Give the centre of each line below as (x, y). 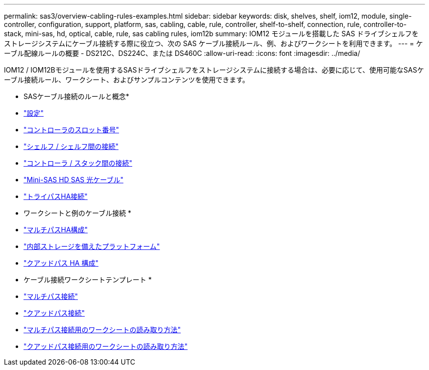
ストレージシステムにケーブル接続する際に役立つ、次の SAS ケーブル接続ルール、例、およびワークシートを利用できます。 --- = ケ (214, 43)
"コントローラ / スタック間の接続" (78, 163)
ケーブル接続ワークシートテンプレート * (88, 280)
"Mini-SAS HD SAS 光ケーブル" (73, 180)
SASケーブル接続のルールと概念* (76, 96)
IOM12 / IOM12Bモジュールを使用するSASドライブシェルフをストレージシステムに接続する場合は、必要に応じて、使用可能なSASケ (214, 70)
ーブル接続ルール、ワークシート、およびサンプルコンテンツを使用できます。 (127, 80)
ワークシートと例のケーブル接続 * (78, 213)
